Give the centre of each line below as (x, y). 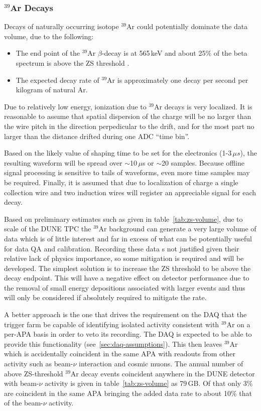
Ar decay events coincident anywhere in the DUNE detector (163, 373)
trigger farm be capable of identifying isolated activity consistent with (112, 324)
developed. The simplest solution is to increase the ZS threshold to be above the (127, 268)
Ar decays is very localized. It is (203, 106)
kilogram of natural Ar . (52, 90)
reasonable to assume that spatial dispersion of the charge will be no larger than (128, 116)
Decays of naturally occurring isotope (61, 26)
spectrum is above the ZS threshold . (73, 63)
